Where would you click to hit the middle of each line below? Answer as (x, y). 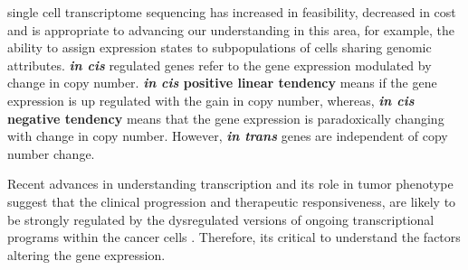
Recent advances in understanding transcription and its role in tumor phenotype (230, 184)
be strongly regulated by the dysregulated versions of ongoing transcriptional (221, 219)
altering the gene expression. (86, 254)
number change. (51, 153)
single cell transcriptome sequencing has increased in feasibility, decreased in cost (232, 12)
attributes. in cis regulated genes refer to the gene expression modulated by (220, 65)
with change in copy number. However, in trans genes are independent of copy (228, 136)
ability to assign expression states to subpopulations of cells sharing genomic (220, 47)
